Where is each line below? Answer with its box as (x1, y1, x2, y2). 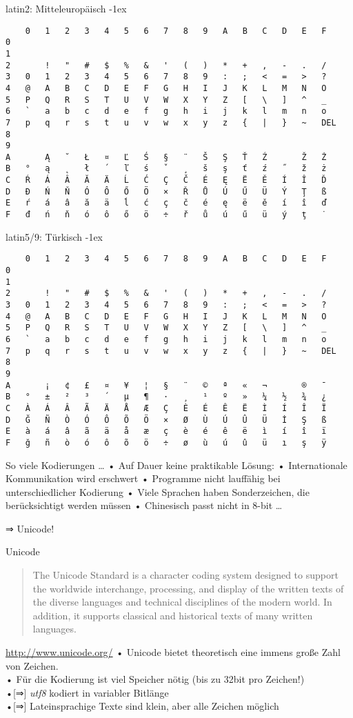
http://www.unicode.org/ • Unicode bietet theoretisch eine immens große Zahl (6, 645, 341, 659)
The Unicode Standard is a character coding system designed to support (32, 568, 339, 582)
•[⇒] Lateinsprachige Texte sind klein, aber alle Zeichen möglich (6, 699, 279, 713)
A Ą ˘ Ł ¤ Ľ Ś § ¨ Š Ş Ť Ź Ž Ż (6, 152, 327, 162)
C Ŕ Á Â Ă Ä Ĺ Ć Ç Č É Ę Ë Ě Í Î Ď (6, 175, 327, 186)
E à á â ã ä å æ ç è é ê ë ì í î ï (6, 426, 327, 437)
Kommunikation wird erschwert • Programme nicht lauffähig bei (6, 471, 281, 486)
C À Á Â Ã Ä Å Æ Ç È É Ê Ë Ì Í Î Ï (6, 403, 327, 413)
